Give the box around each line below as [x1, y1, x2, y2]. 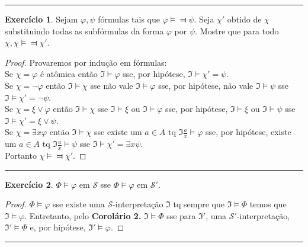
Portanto [5, 149, 37, 161]
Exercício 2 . [5, 178, 53, 190]
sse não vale [90, 79, 133, 91]
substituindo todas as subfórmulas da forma [5, 24, 164, 37]
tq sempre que [173, 198, 224, 210]
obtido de [227, 13, 262, 25]
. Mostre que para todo [195, 24, 279, 37]
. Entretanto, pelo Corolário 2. [24, 209, 142, 222]
